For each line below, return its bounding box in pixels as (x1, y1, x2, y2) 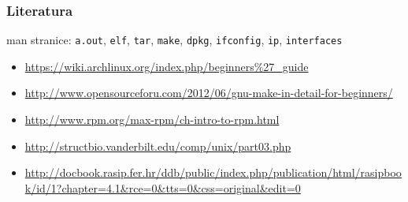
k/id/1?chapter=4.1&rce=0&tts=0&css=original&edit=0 (24, 179, 301, 196)
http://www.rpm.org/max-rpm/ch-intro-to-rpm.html (24, 111, 280, 128)
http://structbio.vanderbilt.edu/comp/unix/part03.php (24, 137, 291, 154)
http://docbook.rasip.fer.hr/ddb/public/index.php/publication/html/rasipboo (24, 164, 402, 181)
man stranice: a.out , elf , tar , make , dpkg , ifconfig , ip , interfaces (6, 32, 343, 48)
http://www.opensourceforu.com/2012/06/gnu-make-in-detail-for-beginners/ (24, 84, 393, 101)
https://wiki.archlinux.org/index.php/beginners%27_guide (24, 58, 309, 74)
